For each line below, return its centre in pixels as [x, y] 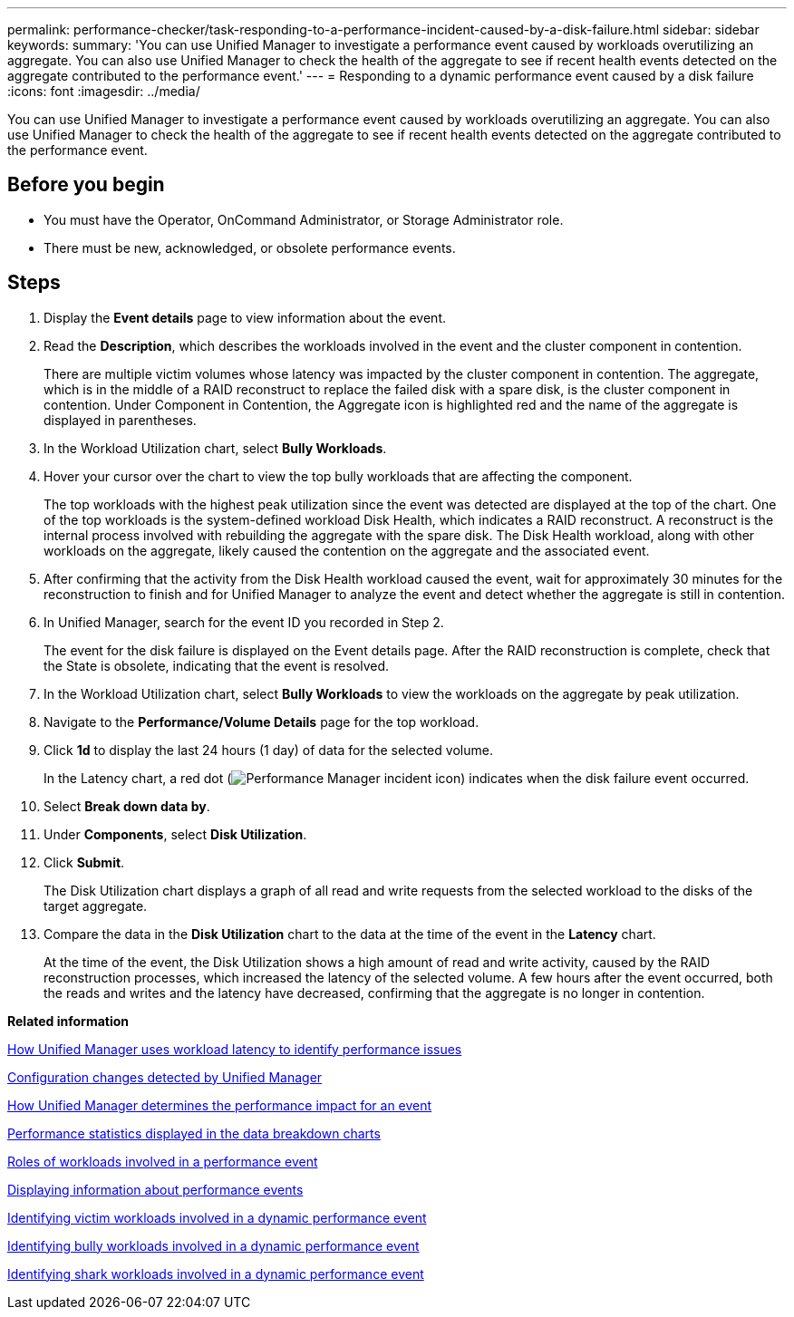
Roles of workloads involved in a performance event [163, 1161]
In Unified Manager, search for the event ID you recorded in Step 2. [244, 622]
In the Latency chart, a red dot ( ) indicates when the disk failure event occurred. [397, 778]
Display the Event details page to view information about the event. [245, 317]
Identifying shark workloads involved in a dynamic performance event [216, 1273]
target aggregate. [96, 905]
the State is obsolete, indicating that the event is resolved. [217, 665]
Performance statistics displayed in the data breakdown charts [194, 1133]
